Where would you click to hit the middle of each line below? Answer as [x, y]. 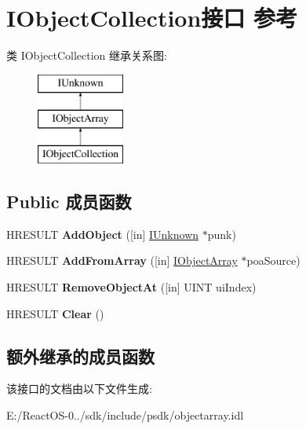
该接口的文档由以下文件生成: [79, 389]
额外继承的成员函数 [80, 356]
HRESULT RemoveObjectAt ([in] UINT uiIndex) [131, 287]
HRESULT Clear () [55, 313]
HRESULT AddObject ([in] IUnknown [103, 234]
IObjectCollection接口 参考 [152, 18]
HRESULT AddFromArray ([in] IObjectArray [122, 260]
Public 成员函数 [69, 202]
